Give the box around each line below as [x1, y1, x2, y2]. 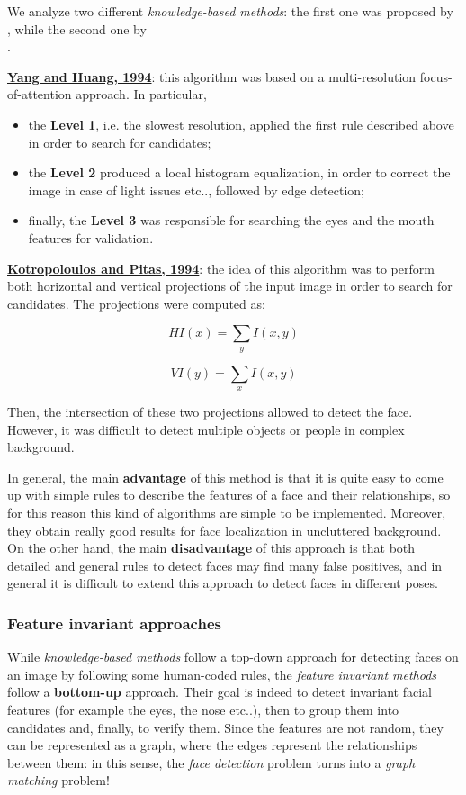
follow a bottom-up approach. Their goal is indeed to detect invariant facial [7, 682, 432, 701]
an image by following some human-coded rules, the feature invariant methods [7, 664, 437, 683]
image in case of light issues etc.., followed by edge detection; [28, 180, 364, 199]
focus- [419, 67, 453, 86]
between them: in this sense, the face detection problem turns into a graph [7, 753, 416, 772]
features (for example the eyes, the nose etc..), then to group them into [7, 700, 399, 719]
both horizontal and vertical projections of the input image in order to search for [7, 276, 453, 295]
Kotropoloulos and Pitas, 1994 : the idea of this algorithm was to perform [7, 258, 435, 277]
